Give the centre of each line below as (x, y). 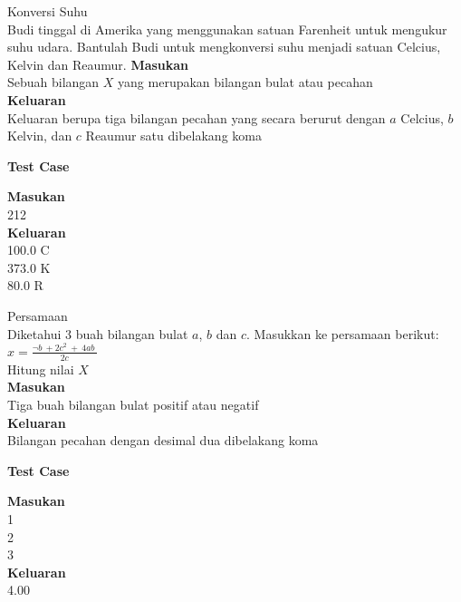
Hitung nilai (41, 369)
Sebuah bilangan (53, 82)
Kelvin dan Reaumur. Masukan (98, 64)
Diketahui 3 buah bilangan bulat (98, 333)
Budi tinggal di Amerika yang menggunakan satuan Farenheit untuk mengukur (227, 29)
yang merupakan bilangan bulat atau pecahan (245, 82)
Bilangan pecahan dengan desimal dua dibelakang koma (163, 440)
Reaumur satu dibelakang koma (173, 136)
